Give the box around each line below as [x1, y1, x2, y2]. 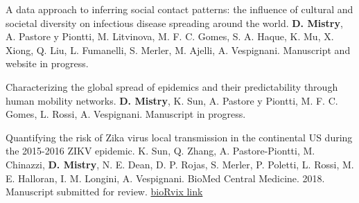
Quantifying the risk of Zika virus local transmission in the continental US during [6, 130, 353, 144]
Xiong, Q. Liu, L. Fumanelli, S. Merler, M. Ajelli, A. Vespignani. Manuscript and [6, 42, 351, 57]
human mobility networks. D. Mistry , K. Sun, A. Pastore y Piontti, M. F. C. [6, 93, 338, 107]
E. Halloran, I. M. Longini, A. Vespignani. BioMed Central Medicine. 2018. [6, 170, 325, 185]
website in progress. [6, 56, 89, 71]
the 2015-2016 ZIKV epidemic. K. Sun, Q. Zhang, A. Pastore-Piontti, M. [6, 143, 315, 158]
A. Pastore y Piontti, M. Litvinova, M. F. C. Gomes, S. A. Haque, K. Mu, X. [6, 29, 334, 44]
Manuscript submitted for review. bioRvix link [6, 184, 203, 199]
